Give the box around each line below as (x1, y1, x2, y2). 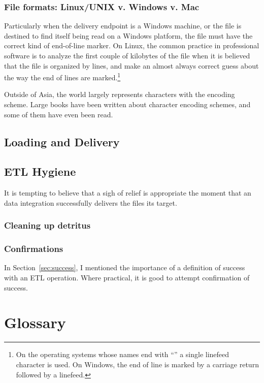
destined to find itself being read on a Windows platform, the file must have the (4, 30, 253, 41)
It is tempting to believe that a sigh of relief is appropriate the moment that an (4, 187, 251, 198)
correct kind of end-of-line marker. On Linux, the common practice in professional (4, 40, 259, 51)
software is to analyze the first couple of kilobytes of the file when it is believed (4, 50, 250, 60)
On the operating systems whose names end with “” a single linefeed (16, 349, 229, 360)
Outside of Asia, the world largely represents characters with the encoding (4, 89, 235, 100)
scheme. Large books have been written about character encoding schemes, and (4, 99, 251, 110)
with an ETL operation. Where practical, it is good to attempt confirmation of (4, 272, 250, 283)
